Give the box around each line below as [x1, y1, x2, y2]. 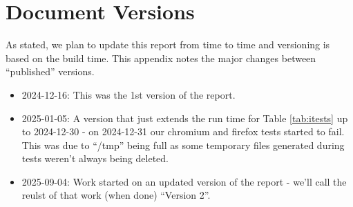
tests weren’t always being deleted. [21, 151, 169, 166]
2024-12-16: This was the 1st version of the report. [21, 87, 236, 101]
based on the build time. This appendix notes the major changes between [6, 50, 316, 65]
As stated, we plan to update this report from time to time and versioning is [6, 37, 330, 52]
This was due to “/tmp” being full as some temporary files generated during [21, 137, 345, 152]
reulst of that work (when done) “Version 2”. [21, 188, 211, 202]
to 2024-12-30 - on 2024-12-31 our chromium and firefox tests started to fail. [21, 124, 345, 139]
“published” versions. [6, 64, 95, 79]
